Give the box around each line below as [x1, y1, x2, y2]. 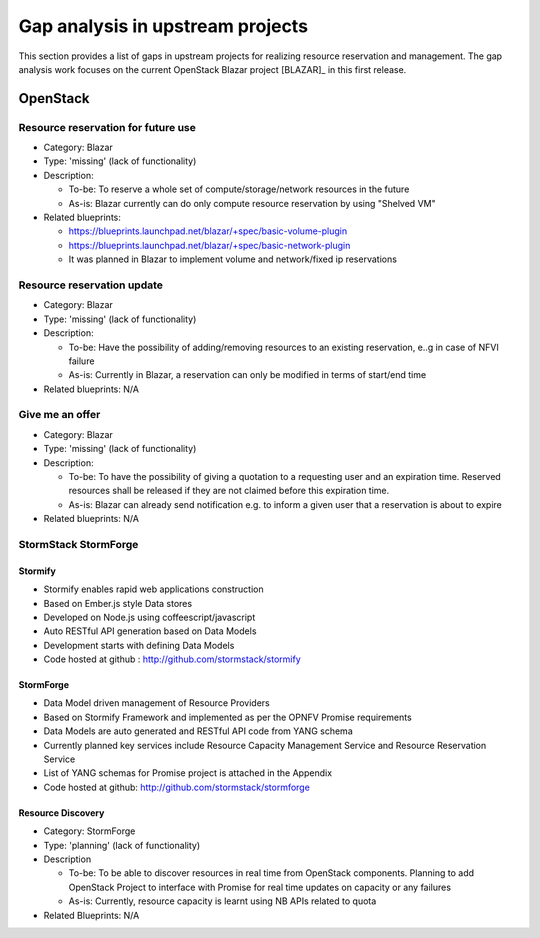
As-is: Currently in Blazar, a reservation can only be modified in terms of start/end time [68, 369, 427, 381]
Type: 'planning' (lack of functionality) [43, 839, 201, 851]
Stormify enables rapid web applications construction [43, 583, 264, 595]
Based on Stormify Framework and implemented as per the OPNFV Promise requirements [43, 711, 412, 723]
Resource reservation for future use [18, 120, 197, 134]
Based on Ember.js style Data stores [43, 597, 193, 609]
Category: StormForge [43, 825, 136, 837]
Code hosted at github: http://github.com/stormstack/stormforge [43, 781, 310, 793]
